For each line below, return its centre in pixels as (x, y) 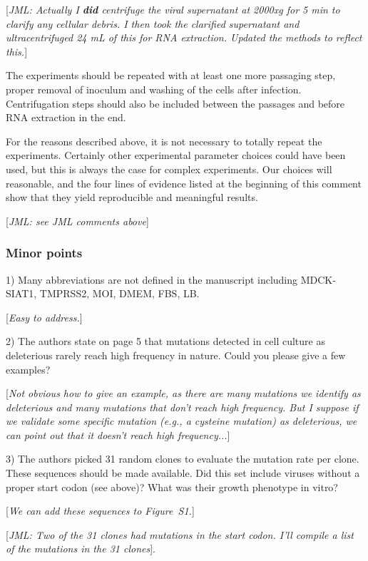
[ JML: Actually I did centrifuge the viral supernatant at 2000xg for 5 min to (173, 9)
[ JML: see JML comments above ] (77, 221)
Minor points (44, 253)
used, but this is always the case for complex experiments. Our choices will (169, 169)
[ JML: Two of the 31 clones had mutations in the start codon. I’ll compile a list (180, 534)
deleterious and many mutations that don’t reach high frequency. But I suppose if (182, 407)
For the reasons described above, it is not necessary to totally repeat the (164, 141)
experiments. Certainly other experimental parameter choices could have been (176, 155)
